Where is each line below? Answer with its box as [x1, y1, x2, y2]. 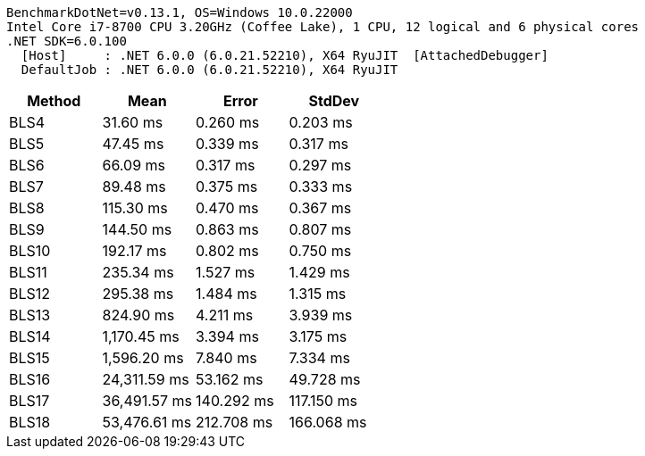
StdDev [308, 92, 360, 110]
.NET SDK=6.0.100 [6, 34, 127, 48]
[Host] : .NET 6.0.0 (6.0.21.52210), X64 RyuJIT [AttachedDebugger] [21, 48, 549, 62]
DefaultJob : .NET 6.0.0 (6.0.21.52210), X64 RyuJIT [21, 62, 398, 77]
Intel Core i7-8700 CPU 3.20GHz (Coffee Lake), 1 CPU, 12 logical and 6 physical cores [6, 20, 640, 34]
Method [27, 92, 81, 110]
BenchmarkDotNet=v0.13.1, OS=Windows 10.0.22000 [6, 5, 353, 20]
